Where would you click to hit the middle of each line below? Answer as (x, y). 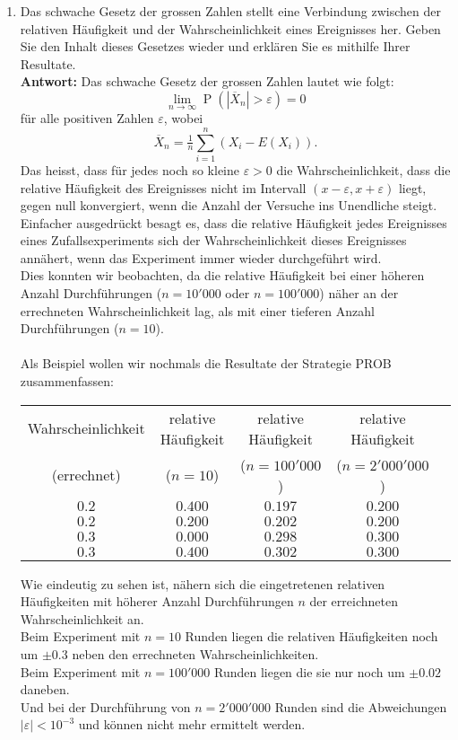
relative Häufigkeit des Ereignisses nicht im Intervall (163, 187)
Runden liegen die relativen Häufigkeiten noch (311, 636)
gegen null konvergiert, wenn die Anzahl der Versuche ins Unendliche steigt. (229, 205)
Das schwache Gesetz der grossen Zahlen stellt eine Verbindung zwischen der (230, 11)
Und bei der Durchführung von (105, 706)
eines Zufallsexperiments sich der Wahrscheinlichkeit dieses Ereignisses (213, 240)
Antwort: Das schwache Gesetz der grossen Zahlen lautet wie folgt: (207, 81)
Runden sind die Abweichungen (361, 706)
